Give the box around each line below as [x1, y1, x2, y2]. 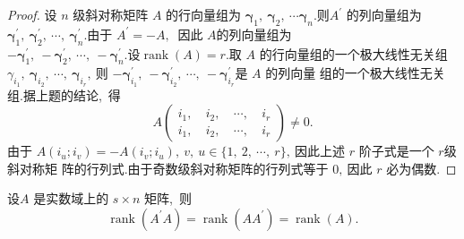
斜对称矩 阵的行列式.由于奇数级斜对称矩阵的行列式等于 [7, 158, 329, 177]
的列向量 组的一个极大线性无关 [265, 64, 445, 82]
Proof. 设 [7, 5, 57, 23]
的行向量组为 [166, 5, 242, 23]
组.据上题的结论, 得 [7, 85, 121, 104]
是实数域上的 [33, 189, 109, 208]
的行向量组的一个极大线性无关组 [259, 44, 448, 63]
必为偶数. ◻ [386, 158, 457, 177]
